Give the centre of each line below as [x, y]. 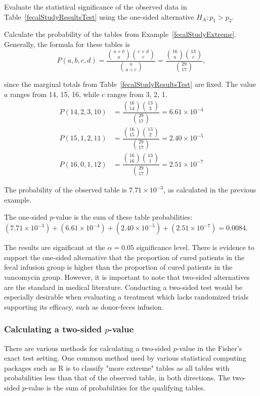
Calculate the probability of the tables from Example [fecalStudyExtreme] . [120, 34]
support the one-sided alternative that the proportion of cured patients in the [124, 257]
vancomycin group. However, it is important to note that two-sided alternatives [127, 277]
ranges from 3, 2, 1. [137, 94]
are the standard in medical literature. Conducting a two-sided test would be [123, 287]
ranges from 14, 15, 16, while [55, 94]
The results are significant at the [55, 247]
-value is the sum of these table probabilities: [123, 216]
